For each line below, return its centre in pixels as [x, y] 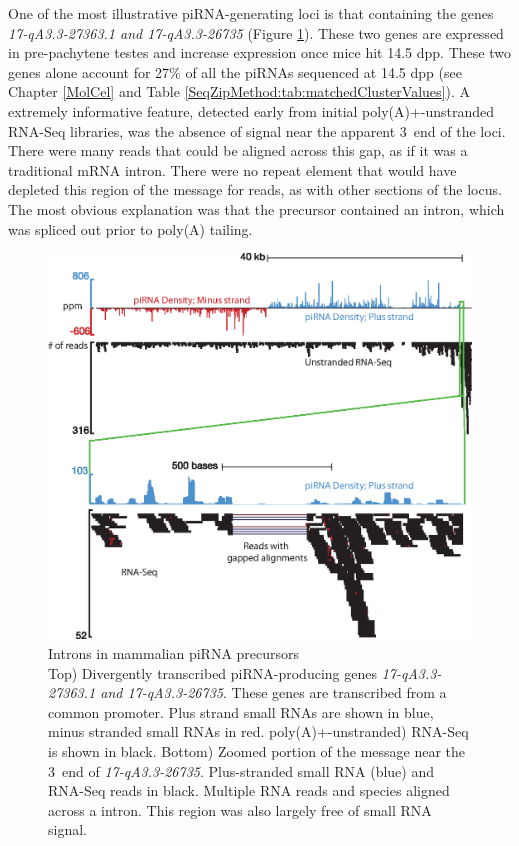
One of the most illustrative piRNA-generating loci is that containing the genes [251, 13]
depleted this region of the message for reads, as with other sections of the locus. [255, 189]
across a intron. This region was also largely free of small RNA [240, 809]
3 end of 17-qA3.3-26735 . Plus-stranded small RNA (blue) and [241, 770]
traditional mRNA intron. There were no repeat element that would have [232, 169]
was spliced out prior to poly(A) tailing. [130, 228]
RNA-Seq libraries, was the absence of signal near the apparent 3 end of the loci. [257, 130]
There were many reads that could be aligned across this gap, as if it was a [238, 150]
